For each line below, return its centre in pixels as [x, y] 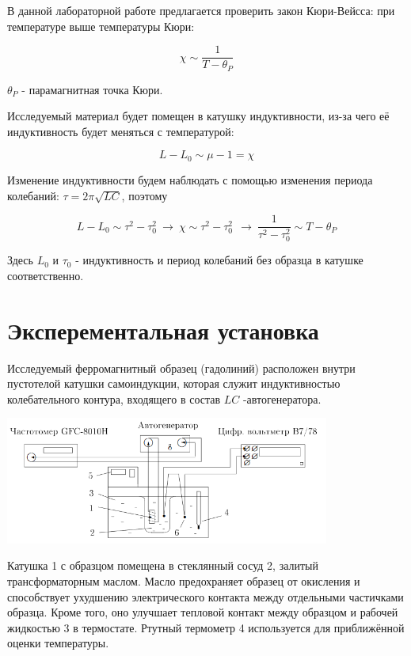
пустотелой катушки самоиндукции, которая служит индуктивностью [174, 383]
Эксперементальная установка [163, 330]
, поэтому [145, 195]
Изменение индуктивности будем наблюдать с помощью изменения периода [190, 179]
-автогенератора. [282, 398]
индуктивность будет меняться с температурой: [121, 131]
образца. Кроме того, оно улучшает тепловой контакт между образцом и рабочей [203, 612]
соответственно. [46, 275]
